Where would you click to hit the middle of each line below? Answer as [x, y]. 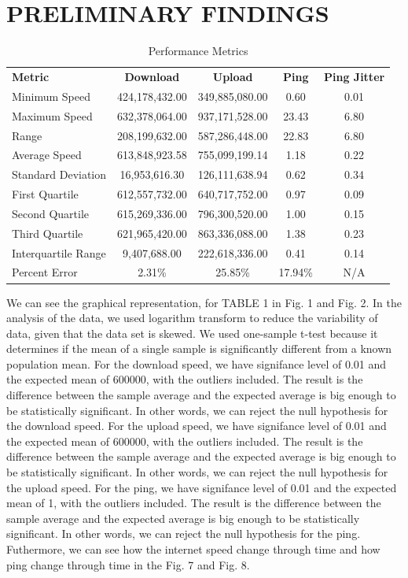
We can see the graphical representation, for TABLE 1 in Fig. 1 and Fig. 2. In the [204, 302]
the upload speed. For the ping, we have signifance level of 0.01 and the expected [202, 487]
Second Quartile [51, 213]
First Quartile [45, 194]
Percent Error [45, 272]
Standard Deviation [59, 174]
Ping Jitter [355, 76]
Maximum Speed [52, 115]
